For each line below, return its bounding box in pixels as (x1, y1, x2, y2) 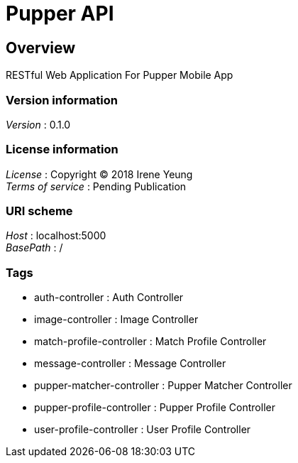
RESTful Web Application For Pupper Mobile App (6, 69, 233, 82)
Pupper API (6, 1, 114, 26)
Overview (6, 38, 76, 57)
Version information (6, 92, 118, 107)
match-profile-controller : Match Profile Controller (34, 335, 267, 348)
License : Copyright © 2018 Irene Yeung (6, 168, 193, 180)
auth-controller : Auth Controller (34, 291, 184, 304)
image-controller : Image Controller (34, 313, 199, 326)
